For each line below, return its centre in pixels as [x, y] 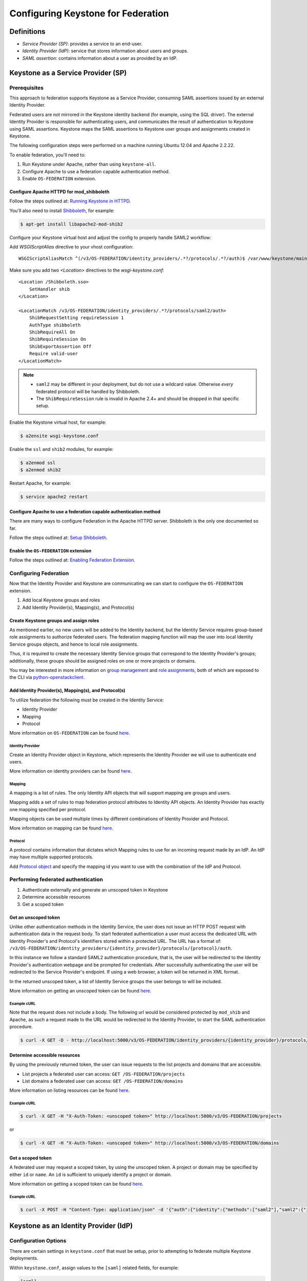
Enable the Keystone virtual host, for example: [58, 422]
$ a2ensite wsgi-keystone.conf [60, 436]
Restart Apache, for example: [40, 483]
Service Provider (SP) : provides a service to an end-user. [82, 44]
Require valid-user [53, 354]
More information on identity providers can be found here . [71, 771]
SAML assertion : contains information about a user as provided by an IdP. [100, 58]
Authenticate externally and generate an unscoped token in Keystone [95, 890]
